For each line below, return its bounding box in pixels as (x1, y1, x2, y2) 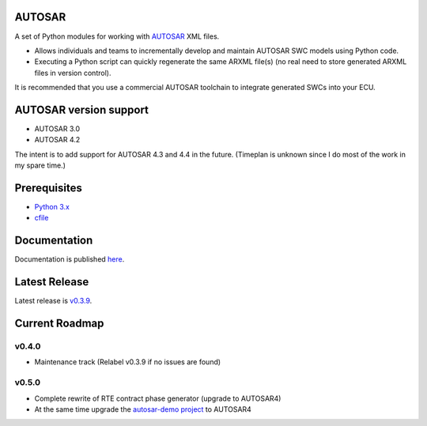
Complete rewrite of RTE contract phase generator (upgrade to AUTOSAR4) (34, 394, 282, 403)
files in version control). (34, 68, 111, 77)
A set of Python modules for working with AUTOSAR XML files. (14, 32, 220, 41)
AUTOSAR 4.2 (34, 135, 81, 145)
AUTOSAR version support (14, 103, 149, 116)
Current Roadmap (14, 317, 104, 330)
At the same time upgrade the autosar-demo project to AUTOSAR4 (34, 404, 252, 414)
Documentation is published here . (14, 254, 125, 264)
